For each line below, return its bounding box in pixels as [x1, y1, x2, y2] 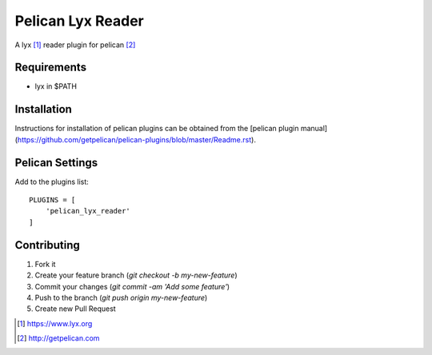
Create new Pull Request [34, 304, 116, 313]
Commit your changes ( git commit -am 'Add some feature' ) [34, 281, 230, 291]
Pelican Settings [14, 156, 98, 170]
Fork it [34, 259, 56, 269]
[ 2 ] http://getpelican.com [17, 333, 100, 343]
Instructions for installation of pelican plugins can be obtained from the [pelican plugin [14, 124, 299, 134]
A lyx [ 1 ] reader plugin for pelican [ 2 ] [14, 40, 136, 50]
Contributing [14, 238, 80, 252]
